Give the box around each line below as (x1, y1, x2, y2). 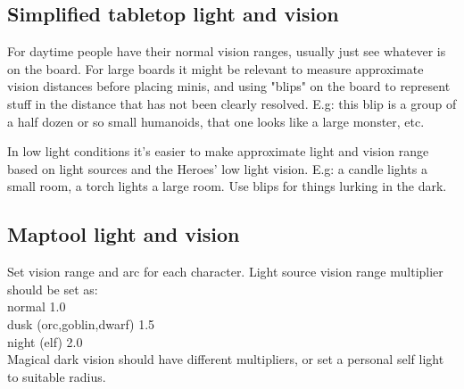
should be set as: (7, 279, 98, 298)
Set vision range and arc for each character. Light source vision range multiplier (7, 262, 443, 281)
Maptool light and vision (7, 220, 240, 248)
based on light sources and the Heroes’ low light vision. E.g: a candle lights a (7, 159, 427, 178)
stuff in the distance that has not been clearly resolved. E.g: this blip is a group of (7, 94, 457, 112)
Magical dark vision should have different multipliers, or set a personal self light (7, 350, 444, 368)
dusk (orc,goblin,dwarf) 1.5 (7, 314, 155, 333)
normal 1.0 (7, 297, 66, 316)
